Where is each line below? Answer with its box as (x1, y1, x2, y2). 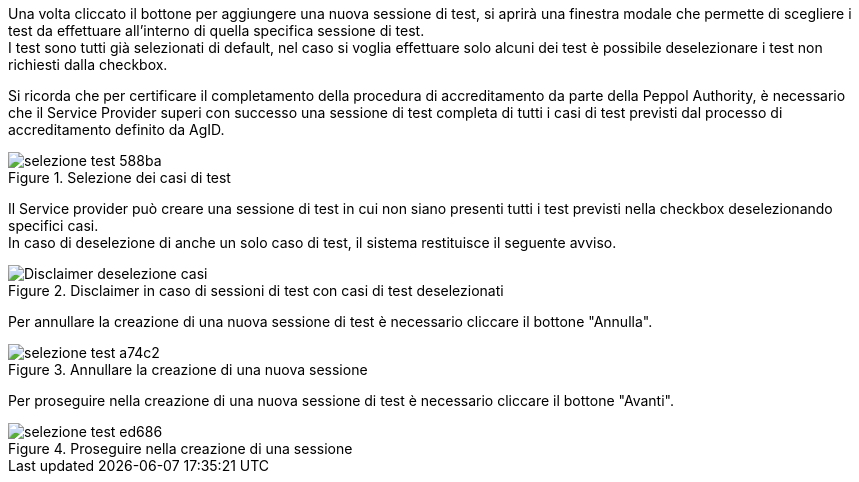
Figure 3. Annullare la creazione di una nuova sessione (8, 361, 368, 378)
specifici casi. (8, 217, 99, 234)
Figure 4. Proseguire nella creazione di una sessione (8, 440, 353, 457)
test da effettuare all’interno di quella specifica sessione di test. (8, 22, 425, 39)
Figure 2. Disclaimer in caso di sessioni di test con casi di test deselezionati (8, 282, 504, 299)
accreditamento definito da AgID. (8, 121, 225, 138)
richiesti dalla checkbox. (8, 56, 168, 73)
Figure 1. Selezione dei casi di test (8, 169, 231, 186)
